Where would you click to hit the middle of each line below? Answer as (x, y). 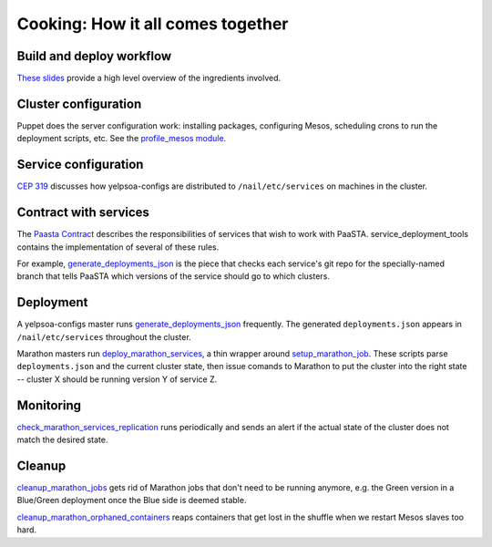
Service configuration (80, 165)
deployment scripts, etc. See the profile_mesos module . (122, 139)
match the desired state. (62, 440)
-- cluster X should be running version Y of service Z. (117, 379)
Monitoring (49, 405)
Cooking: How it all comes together (153, 24)
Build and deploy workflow (94, 56)
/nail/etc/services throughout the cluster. (104, 336)
